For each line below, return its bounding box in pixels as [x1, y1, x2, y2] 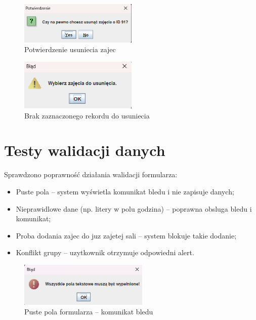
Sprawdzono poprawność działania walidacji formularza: [4, 169, 178, 180]
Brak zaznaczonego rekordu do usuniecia [24, 110, 150, 121]
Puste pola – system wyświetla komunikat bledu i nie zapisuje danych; [16, 186, 234, 196]
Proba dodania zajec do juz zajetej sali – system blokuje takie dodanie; [16, 230, 237, 241]
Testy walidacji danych [4, 140, 165, 161]
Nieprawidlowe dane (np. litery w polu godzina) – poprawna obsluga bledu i [16, 203, 252, 214]
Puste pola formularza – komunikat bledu [24, 306, 153, 317]
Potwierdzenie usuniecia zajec [24, 44, 116, 55]
